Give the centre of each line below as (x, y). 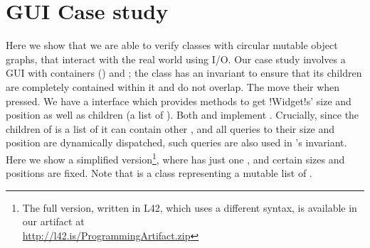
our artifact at (53, 221)
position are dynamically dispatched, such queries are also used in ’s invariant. (176, 142)
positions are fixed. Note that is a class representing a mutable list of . (159, 173)
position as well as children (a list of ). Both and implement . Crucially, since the (183, 115)
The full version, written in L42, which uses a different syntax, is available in (190, 207)
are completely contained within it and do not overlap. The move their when (173, 86)
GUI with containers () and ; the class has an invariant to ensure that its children (184, 73)
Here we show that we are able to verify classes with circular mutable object (172, 45)
